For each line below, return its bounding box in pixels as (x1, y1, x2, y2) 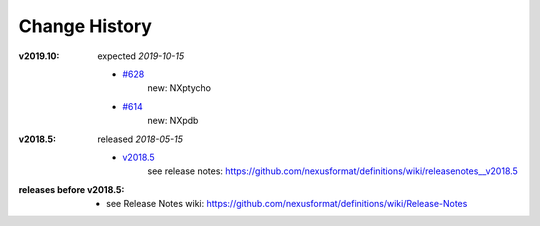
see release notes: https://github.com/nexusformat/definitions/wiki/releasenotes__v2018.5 (147, 165, 519, 177)
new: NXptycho (147, 82, 212, 94)
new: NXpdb (147, 115, 199, 127)
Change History (18, 15, 152, 37)
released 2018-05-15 (97, 133, 184, 145)
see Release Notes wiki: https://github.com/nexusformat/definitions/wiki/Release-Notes (106, 198, 468, 210)
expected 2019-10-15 (97, 50, 185, 62)
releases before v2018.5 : (18, 183, 125, 195)
